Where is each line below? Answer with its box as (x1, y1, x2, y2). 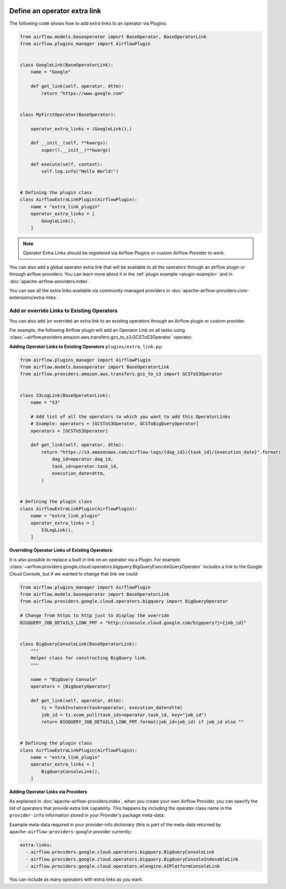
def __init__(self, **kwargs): (30, 140, 108, 146)
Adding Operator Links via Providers (9, 789, 87, 795)
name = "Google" (30, 69, 71, 75)
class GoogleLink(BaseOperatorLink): (20, 62, 114, 68)
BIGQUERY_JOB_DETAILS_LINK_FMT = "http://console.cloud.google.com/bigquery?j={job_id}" (20, 620, 247, 626)
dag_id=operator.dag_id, (52, 456, 114, 462)
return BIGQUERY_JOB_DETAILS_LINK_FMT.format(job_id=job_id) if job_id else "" (41, 719, 244, 724)
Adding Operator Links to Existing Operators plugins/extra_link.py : (9, 343, 163, 350)
